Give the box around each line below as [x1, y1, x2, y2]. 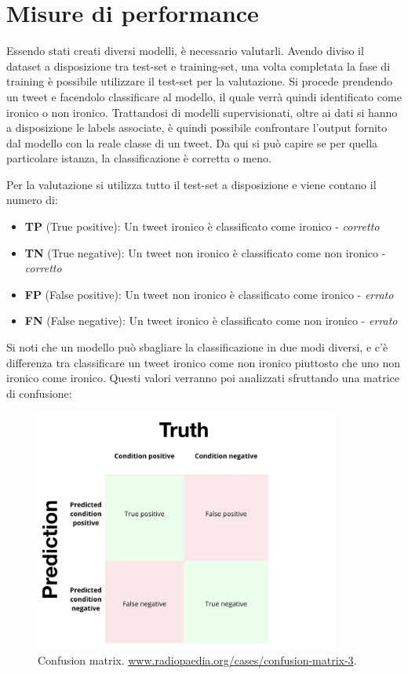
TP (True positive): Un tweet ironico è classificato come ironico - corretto [24, 218, 380, 235]
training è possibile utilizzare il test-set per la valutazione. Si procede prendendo [6, 73, 393, 89]
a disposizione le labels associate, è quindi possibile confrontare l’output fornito [6, 119, 388, 136]
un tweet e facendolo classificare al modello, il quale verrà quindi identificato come [6, 88, 402, 104]
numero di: [6, 191, 58, 208]
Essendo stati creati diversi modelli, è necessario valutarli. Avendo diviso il [6, 42, 364, 59]
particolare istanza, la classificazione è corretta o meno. [6, 150, 271, 166]
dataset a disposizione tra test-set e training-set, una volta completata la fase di [6, 57, 391, 74]
